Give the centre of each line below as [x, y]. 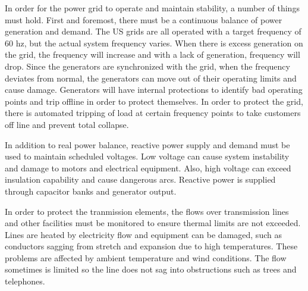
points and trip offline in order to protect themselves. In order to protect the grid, [154, 101]
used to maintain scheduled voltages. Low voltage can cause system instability [147, 156]
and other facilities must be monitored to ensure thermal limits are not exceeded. [153, 223]
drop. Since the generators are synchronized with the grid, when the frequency [147, 66]
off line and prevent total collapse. [67, 124]
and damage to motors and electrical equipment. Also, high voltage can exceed [148, 168]
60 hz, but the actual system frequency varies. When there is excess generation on [154, 43]
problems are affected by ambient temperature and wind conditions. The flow [146, 257]
